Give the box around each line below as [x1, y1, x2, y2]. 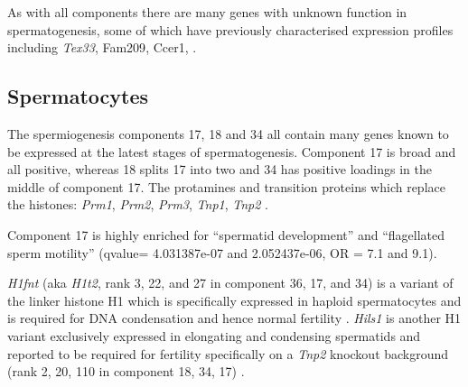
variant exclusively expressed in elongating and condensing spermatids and [7, 326, 421, 345]
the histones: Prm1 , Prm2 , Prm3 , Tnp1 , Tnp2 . [7, 195, 268, 214]
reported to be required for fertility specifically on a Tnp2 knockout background [7, 344, 449, 363]
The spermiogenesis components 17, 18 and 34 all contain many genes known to [7, 124, 449, 143]
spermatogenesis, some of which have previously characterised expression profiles [7, 20, 454, 39]
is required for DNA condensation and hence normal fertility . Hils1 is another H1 [7, 309, 462, 327]
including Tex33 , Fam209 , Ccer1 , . [7, 38, 197, 57]
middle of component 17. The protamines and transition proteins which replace [7, 177, 445, 196]
